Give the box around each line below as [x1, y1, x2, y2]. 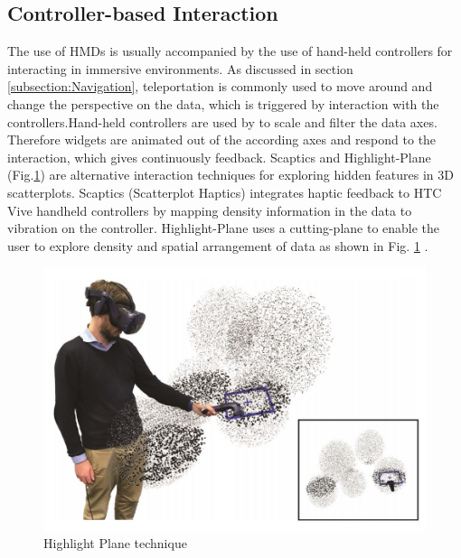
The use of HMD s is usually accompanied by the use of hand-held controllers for [7, 42, 453, 60]
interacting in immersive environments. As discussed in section [7, 59, 353, 78]
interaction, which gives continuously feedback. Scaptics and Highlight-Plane [7, 147, 431, 166]
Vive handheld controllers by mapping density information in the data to [7, 200, 412, 219]
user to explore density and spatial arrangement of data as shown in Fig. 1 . [7, 236, 428, 255]
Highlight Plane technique [43, 534, 187, 553]
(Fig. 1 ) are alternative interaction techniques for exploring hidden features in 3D [7, 165, 454, 184]
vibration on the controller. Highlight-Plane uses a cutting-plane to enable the [7, 219, 440, 237]
